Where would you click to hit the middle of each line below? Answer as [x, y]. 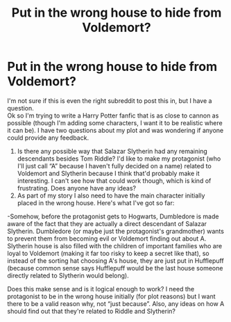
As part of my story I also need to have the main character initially [111, 195]
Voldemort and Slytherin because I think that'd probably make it [108, 173]
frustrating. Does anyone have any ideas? [77, 188]
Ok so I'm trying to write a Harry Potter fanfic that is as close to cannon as [113, 115]
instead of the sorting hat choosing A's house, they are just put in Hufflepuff [115, 260]
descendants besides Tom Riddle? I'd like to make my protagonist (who [119, 159]
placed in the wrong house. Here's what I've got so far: [96, 202]
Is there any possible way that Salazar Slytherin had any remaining [112, 151]
